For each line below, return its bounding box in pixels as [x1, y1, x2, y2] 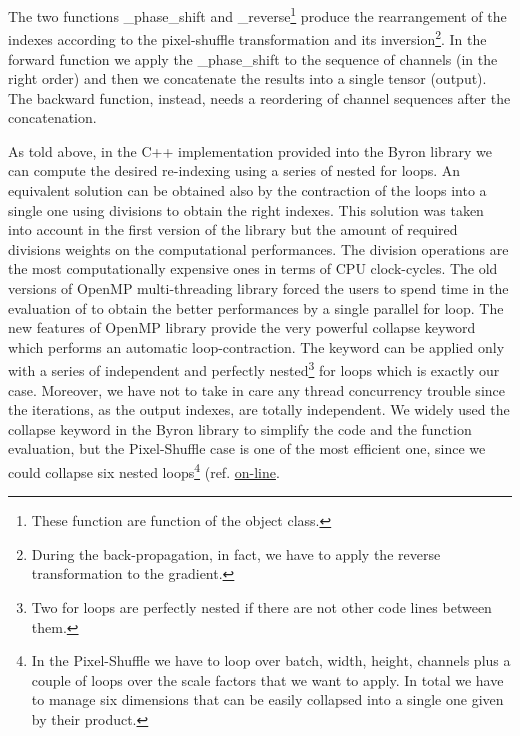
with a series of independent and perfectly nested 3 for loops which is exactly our [8, 357, 500, 381]
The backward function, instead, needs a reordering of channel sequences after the [8, 87, 511, 108]
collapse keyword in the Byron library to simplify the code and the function [8, 418, 472, 439]
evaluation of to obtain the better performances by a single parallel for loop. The [8, 297, 504, 318]
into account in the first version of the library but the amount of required [8, 219, 458, 240]
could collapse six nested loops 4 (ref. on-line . [8, 459, 280, 482]
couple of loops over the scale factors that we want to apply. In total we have [31, 669, 504, 690]
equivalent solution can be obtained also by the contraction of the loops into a [8, 180, 487, 201]
